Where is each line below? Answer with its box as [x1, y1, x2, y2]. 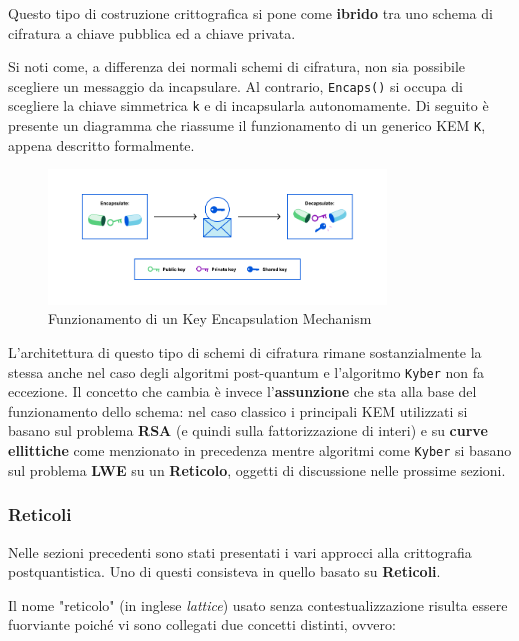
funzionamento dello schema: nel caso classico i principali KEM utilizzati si [8, 400, 468, 421]
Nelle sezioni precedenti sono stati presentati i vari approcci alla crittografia [8, 541, 472, 562]
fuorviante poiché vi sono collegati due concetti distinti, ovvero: [8, 614, 396, 635]
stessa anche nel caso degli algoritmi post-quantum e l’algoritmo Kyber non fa [8, 361, 485, 382]
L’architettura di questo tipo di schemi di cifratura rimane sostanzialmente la [8, 342, 482, 363]
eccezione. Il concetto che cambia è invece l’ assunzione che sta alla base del [8, 381, 477, 402]
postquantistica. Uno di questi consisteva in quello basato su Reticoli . [8, 561, 441, 582]
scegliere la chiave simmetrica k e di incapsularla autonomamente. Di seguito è [8, 95, 489, 116]
